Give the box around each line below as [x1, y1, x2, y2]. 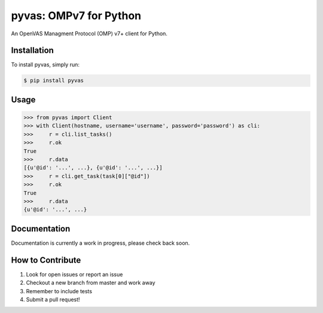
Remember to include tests [26, 287, 93, 294]
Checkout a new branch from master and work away [26, 279, 156, 287]
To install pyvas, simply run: [11, 61, 80, 68]
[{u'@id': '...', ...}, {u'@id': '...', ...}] [23, 165, 163, 171]
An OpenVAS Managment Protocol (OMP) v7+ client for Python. [11, 30, 167, 37]
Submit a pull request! [26, 296, 80, 303]
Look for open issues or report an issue [26, 271, 123, 278]
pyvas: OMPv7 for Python [11, 9, 142, 22]
